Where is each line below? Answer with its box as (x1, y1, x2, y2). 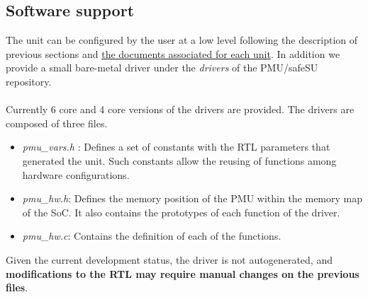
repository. (6, 74, 52, 88)
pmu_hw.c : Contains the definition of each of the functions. (22, 228, 281, 243)
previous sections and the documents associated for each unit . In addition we (6, 46, 340, 61)
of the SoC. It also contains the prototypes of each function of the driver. (22, 204, 340, 219)
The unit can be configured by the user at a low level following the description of (6, 33, 358, 47)
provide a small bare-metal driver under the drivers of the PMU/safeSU (6, 60, 318, 75)
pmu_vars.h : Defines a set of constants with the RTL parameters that (22, 139, 330, 154)
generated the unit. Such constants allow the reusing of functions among (22, 153, 337, 168)
